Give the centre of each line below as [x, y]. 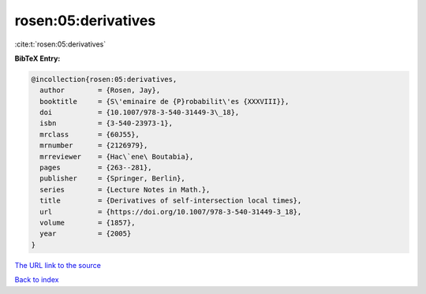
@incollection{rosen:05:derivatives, [104, 79]
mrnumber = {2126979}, [94, 145]
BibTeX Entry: [37, 58]
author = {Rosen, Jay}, [100, 90]
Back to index [37, 280]
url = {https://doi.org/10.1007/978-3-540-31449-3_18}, [171, 212]
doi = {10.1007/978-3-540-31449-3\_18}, [140, 113]
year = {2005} [86, 234]
